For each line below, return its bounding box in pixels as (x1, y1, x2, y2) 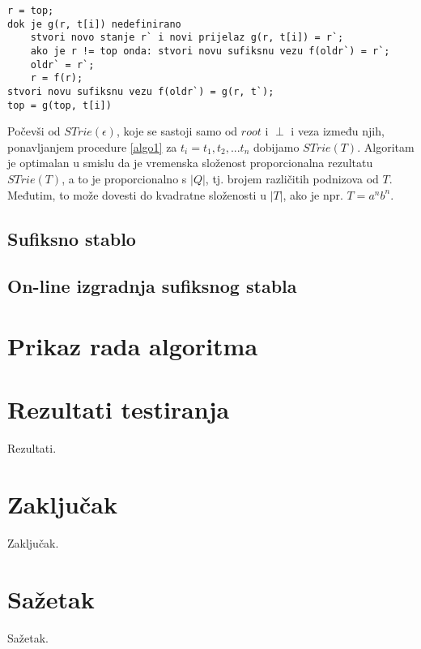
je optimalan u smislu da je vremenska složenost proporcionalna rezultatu (7, 154, 373, 171)
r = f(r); (30, 72, 83, 84)
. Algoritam (357, 138, 415, 155)
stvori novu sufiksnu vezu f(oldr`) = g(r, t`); (7, 85, 274, 97)
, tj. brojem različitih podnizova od (205, 170, 379, 187)
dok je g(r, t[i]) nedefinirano (7, 18, 181, 30)
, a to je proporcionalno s (62, 170, 187, 187)
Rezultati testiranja (7, 393, 230, 426)
